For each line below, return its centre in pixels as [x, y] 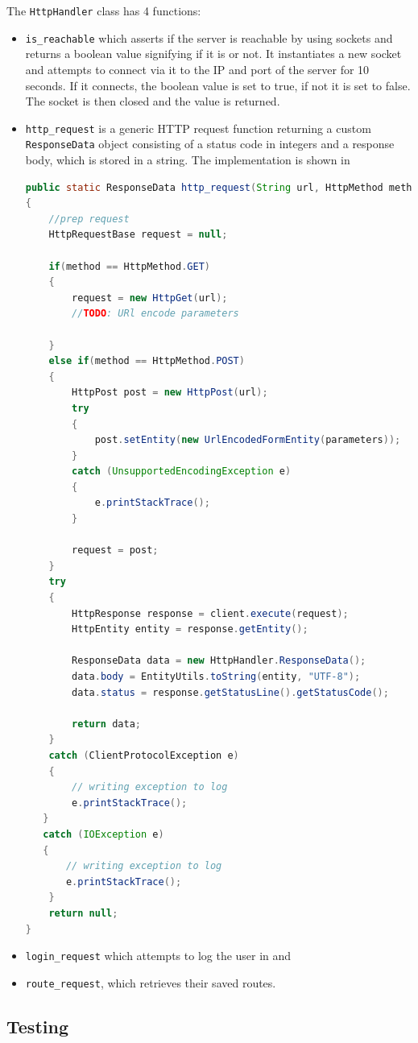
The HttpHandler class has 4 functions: [104, 10]
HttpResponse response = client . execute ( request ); [210, 613]
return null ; [83, 913]
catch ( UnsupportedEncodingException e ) [182, 472]
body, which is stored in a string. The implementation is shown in [188, 159]
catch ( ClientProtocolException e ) [144, 755]
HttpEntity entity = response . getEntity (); [190, 629]
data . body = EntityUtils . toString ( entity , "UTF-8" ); [216, 677]
